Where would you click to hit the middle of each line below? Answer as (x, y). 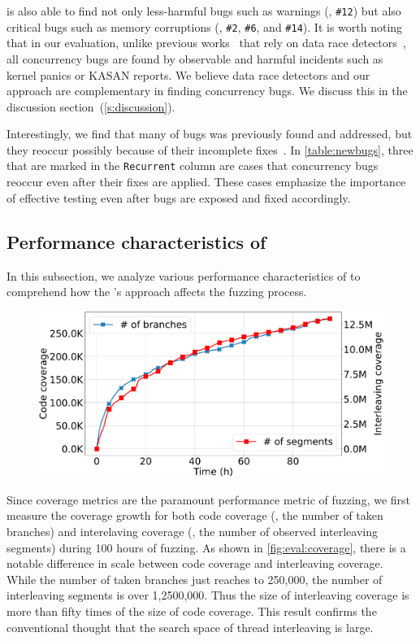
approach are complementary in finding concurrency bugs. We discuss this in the (207, 91)
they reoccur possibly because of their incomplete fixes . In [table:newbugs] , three (210, 149)
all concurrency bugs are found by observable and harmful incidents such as (195, 58)
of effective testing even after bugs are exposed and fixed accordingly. (179, 197)
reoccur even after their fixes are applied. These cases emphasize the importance (206, 182)
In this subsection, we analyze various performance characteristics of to (184, 275)
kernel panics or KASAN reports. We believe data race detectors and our (188, 74)
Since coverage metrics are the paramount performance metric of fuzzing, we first (209, 499)
